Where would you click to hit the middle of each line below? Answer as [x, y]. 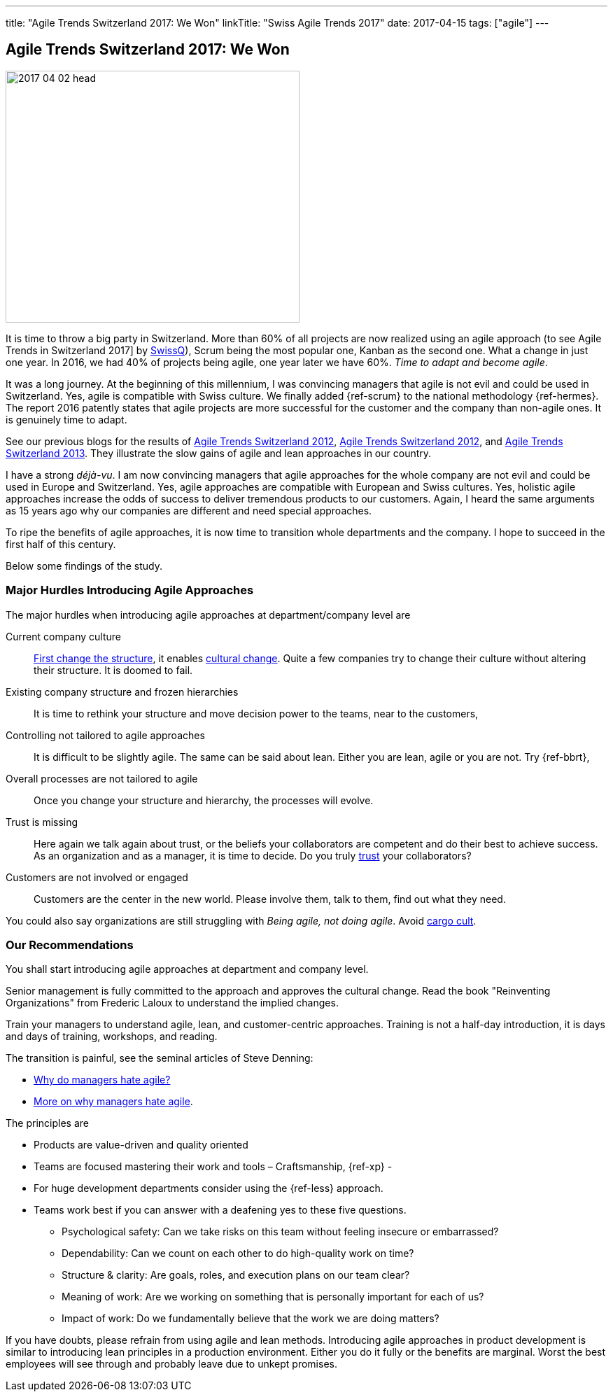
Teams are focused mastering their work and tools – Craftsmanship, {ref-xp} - [213, 1167]
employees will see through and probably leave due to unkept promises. [171, 1364]
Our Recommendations [70, 945]
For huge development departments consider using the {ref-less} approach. [209, 1188]
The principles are [47, 1123]
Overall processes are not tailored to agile [102, 778]
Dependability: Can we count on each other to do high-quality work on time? [238, 1254]
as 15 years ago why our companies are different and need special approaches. [189, 510]
